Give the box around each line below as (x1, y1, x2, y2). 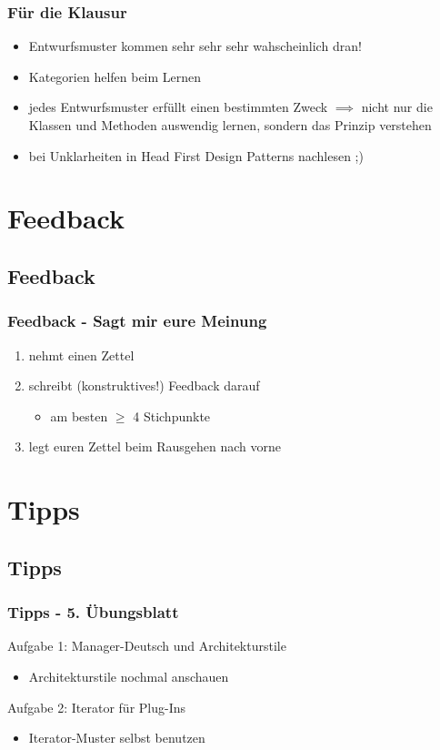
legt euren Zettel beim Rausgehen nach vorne (28, 437, 282, 456)
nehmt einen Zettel (28, 345, 135, 364)
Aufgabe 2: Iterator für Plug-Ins (7, 697, 186, 716)
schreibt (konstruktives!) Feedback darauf (28, 376, 260, 395)
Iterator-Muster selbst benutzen (28, 728, 205, 747)
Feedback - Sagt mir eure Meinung (7, 309, 267, 332)
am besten (50, 406, 108, 425)
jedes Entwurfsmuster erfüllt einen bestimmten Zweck (28, 97, 328, 117)
